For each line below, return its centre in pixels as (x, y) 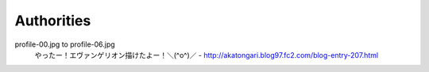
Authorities (53, 21)
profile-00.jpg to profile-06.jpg (65, 44)
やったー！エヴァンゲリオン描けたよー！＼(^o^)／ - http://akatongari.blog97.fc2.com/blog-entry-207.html (207, 55)
